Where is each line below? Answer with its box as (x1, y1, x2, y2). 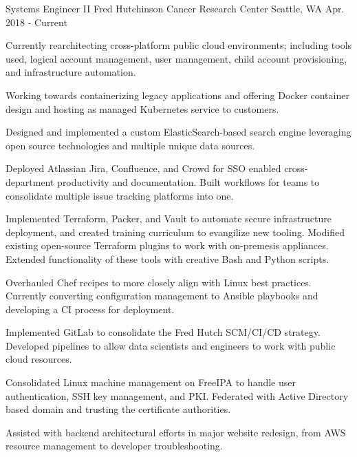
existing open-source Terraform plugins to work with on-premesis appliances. (6, 238, 329, 253)
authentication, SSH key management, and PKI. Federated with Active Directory (6, 388, 349, 403)
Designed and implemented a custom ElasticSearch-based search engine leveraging (6, 125, 351, 139)
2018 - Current (6, 14, 67, 29)
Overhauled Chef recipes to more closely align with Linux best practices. (6, 275, 312, 289)
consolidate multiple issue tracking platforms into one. (6, 188, 234, 202)
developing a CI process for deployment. (6, 301, 175, 316)
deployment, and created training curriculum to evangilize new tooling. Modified (6, 224, 345, 239)
